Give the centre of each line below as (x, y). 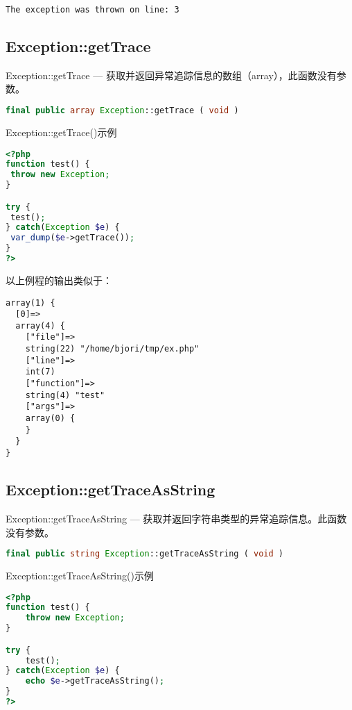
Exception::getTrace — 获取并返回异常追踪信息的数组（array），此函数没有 (171, 75)
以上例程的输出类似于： (59, 280)
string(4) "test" (65, 395)
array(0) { (50, 419)
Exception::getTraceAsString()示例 (80, 575)
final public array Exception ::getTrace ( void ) (122, 111)
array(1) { (30, 303)
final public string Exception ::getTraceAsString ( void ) (144, 554)
